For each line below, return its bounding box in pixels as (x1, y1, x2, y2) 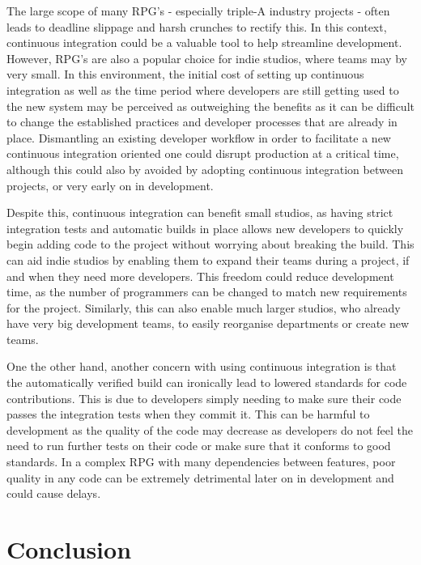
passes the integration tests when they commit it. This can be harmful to (6, 406, 370, 423)
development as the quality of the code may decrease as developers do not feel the (6, 421, 413, 438)
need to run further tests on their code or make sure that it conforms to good (6, 437, 391, 454)
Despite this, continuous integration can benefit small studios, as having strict (6, 204, 393, 221)
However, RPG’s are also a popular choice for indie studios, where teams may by (6, 49, 407, 66)
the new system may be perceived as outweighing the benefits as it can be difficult (6, 97, 415, 114)
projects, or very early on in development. (6, 176, 214, 193)
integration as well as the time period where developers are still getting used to (6, 81, 399, 98)
